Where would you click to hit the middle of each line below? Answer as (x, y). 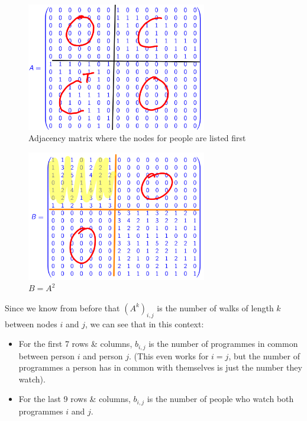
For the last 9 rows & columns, (75, 399)
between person (47, 355)
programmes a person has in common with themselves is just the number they (160, 367)
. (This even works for (169, 355)
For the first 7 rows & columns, (75, 344)
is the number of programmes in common (223, 344)
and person (103, 355)
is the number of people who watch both (220, 399)
